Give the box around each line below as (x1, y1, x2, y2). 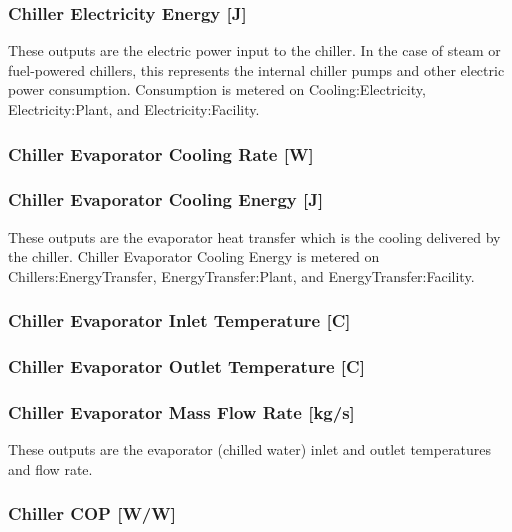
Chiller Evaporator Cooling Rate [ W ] (8, 141, 314, 166)
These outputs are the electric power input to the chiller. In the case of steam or (8, 40, 501, 61)
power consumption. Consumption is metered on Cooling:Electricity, (8, 79, 426, 100)
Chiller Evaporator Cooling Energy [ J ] (8, 187, 324, 212)
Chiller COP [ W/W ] (8, 501, 176, 526)
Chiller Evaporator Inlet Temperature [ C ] (8, 308, 351, 333)
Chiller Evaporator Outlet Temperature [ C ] (8, 354, 365, 379)
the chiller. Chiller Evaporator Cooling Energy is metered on (8, 246, 380, 267)
